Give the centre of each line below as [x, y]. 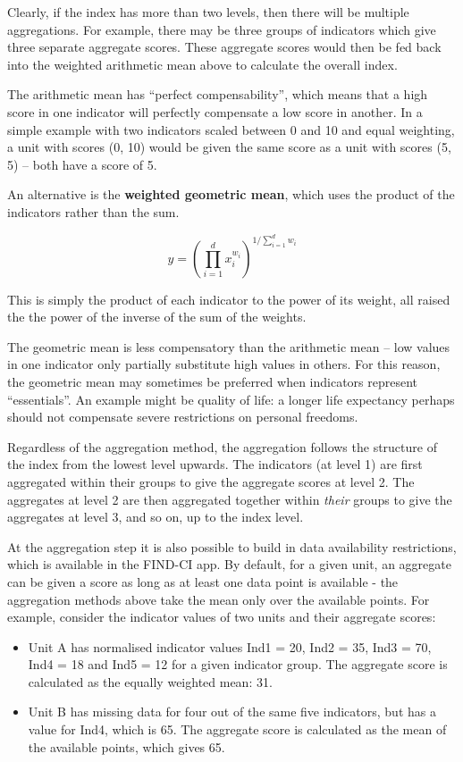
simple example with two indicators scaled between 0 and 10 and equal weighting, [231, 129]
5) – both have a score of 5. [82, 164]
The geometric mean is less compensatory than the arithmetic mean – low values [229, 346]
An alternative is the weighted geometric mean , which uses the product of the [231, 194]
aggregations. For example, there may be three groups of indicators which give [222, 29]
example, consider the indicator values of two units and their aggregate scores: [222, 617]
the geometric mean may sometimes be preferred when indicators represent [213, 381]
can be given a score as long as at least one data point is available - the [203, 581]
